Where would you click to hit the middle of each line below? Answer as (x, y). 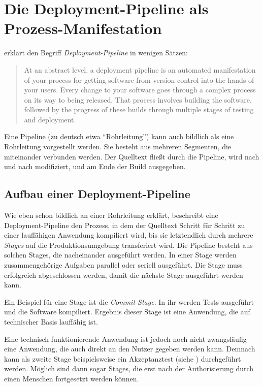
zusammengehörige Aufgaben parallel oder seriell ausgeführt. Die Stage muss (123, 265)
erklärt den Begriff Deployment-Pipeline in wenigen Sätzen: (96, 53)
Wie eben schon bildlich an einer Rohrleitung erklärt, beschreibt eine (111, 215)
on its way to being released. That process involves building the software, (138, 99)
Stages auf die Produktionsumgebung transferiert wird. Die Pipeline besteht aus (128, 245)
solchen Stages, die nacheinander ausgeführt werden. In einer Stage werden (120, 255)
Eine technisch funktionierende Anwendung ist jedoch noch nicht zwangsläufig (125, 338)
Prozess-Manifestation (83, 28)
